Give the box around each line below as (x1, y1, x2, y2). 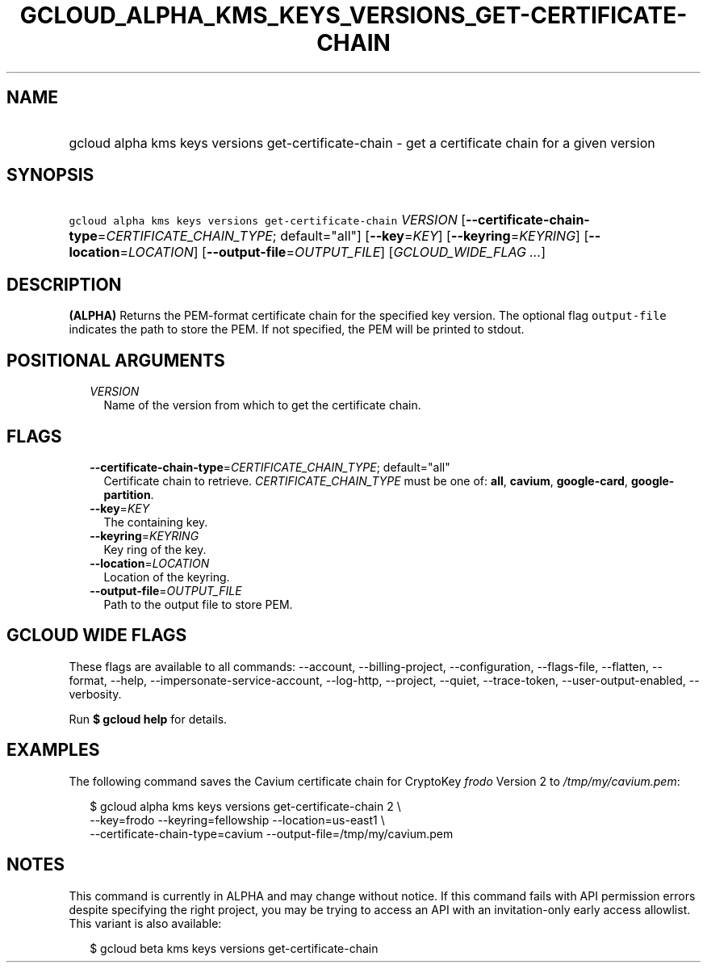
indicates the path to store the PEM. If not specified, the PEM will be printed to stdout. (69, 322, 525, 337)
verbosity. (69, 686, 122, 701)
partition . (103, 487, 154, 501)
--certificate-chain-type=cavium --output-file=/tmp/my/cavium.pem (90, 826, 454, 841)
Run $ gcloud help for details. (69, 711, 228, 726)
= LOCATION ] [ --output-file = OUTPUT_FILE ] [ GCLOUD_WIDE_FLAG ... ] (119, 244, 546, 261)
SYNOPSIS (6, 165, 94, 186)
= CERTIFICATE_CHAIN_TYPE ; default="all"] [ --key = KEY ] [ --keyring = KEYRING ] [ (97, 228, 589, 245)
